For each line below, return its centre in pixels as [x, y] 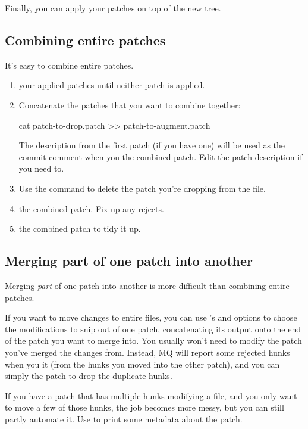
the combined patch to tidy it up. [80, 229]
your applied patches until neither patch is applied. [112, 85]
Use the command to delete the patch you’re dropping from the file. [142, 188]
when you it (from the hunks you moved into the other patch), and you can [142, 364]
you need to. [41, 168]
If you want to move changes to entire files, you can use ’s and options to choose [151, 317]
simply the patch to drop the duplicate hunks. [89, 376]
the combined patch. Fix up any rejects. [91, 208]
